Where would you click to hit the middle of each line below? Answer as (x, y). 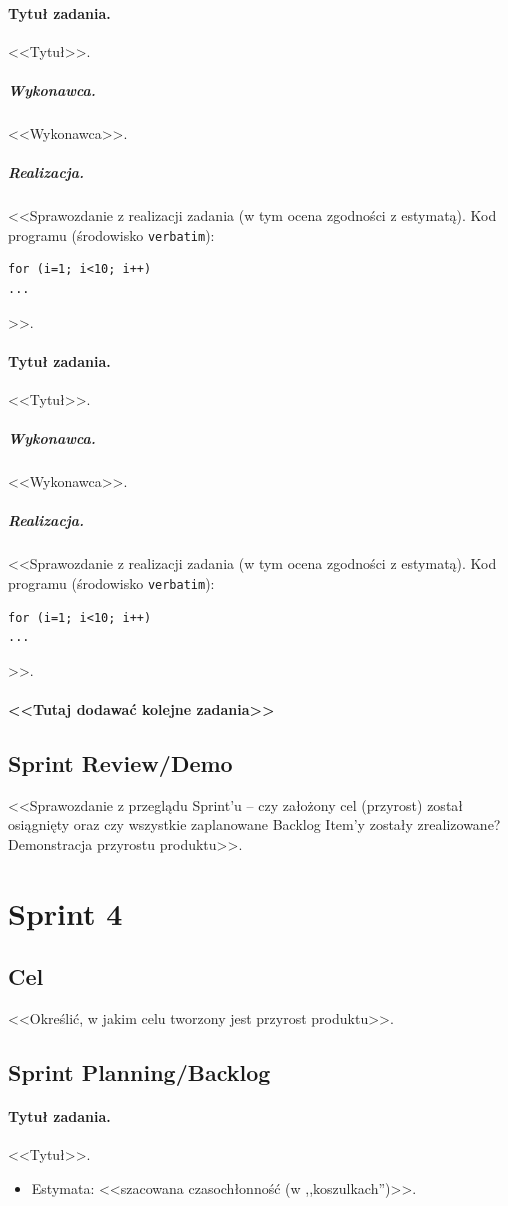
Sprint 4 (65, 912)
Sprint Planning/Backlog (139, 1072)
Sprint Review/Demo (120, 762)
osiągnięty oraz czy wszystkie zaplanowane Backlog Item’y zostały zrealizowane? (254, 824)
